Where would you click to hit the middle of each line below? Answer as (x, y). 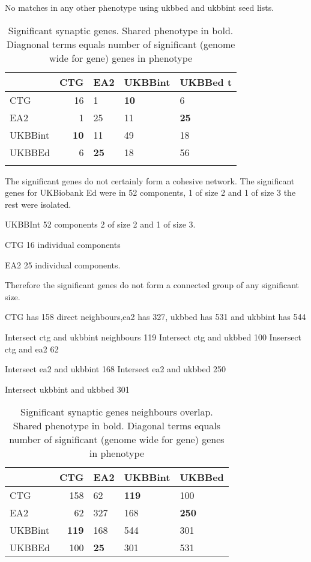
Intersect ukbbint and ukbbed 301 (67, 389)
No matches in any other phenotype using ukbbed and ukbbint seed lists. (140, 7)
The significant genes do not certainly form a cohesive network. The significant (150, 180)
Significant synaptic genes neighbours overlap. (116, 412)
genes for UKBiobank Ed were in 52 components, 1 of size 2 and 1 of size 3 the (150, 192)
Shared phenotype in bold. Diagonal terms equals (117, 426)
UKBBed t (206, 82)
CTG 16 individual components (63, 244)
